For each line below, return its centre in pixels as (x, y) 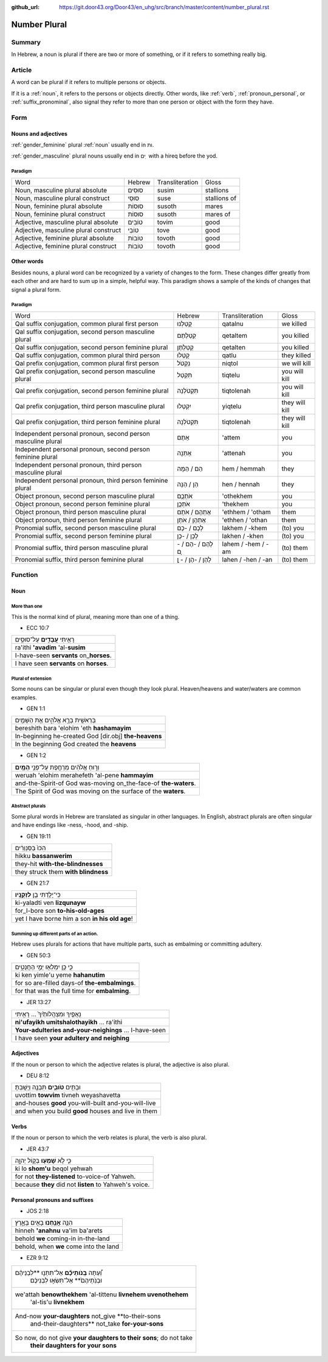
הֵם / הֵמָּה (190, 469)
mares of (218, 214)
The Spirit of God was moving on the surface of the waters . (100, 791)
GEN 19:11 (39, 836)
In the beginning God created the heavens (76, 744)
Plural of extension (31, 679)
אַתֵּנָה (184, 453)
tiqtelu (231, 375)
